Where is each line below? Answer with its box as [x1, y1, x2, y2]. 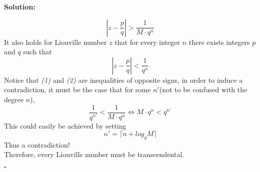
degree [4, 94, 24, 104]
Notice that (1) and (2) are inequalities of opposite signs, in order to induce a [4, 74, 243, 85]
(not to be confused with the [159, 84, 247, 95]
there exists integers [188, 36, 250, 47]
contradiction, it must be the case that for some [4, 84, 151, 95]
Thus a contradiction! [4, 139, 70, 150]
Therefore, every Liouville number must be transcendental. [4, 149, 184, 160]
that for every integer [114, 36, 180, 47]
